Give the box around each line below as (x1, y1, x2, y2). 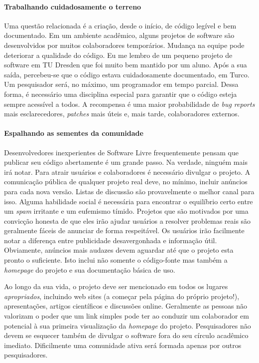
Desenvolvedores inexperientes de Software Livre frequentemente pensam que (4, 147, 239, 157)
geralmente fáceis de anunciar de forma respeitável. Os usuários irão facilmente (4, 225, 245, 236)
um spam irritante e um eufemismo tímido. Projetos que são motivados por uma (4, 206, 249, 216)
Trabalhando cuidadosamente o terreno (4, 1, 141, 11)
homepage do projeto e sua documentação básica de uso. (4, 264, 175, 275)
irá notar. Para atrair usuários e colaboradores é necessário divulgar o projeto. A (4, 166, 251, 177)
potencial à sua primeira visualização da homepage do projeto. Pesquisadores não (4, 320, 251, 331)
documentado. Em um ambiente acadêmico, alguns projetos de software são (4, 30, 235, 40)
